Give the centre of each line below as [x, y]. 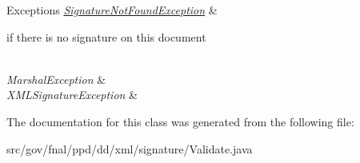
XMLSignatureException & [72, 95]
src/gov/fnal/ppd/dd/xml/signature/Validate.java [130, 148]
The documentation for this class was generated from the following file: [180, 121]
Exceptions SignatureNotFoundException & [112, 10]
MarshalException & [56, 79]
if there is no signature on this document [106, 36]
